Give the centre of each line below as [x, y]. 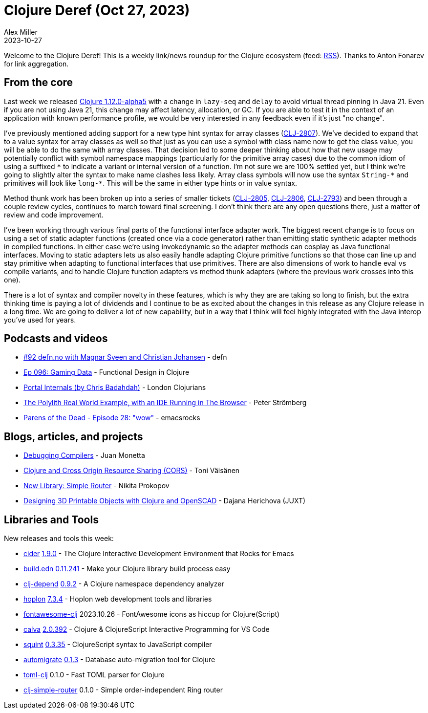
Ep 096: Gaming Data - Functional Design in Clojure [107, 372]
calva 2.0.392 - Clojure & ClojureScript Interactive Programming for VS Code [147, 629]
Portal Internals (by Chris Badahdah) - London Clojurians [115, 388]
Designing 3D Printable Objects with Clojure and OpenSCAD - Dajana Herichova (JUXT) [165, 501]
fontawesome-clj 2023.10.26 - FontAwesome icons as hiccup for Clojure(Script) [152, 614]
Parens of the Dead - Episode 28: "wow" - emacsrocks [112, 418]
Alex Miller [21, 32]
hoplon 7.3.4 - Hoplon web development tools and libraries [118, 599]
